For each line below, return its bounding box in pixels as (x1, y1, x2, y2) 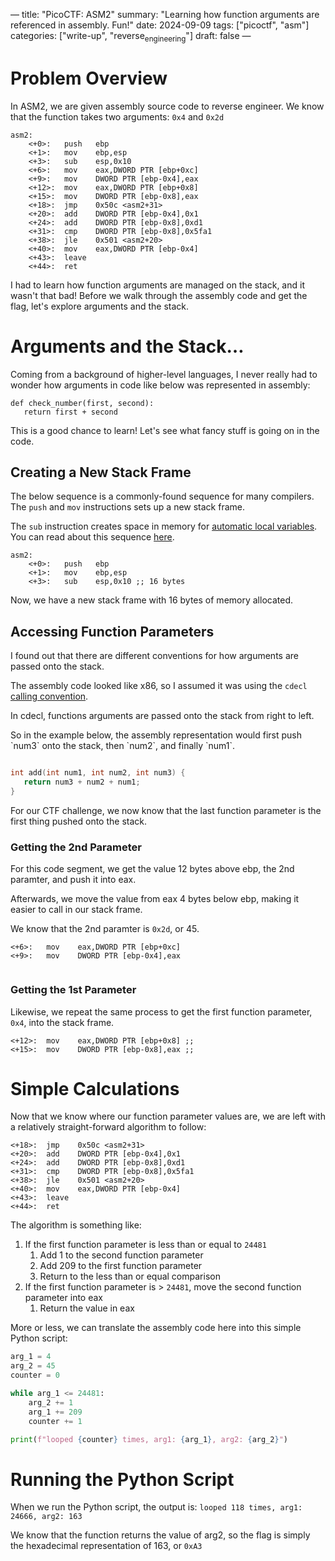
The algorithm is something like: (10, 1219, 142, 1231)
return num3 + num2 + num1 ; (23, 777, 141, 788)
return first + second (23, 407, 118, 417)
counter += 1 (28, 1416, 83, 1426)
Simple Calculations (10, 1077, 180, 1100)
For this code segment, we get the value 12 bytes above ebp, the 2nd (10, 863, 295, 875)
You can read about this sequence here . (10, 531, 175, 543)
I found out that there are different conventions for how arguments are (10, 650, 299, 662)
